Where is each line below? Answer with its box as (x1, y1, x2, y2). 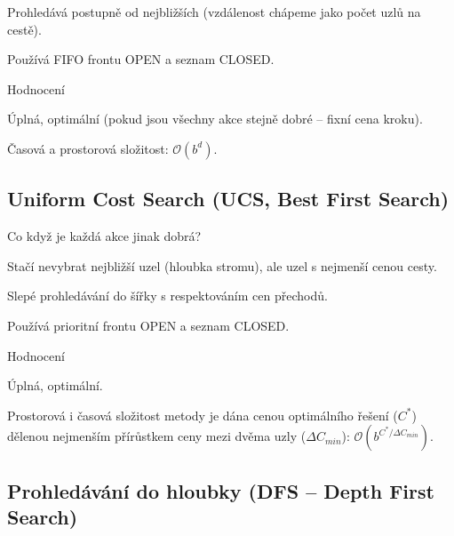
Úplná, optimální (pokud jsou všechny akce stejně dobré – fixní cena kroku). (7, 109, 423, 128)
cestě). (7, 20, 42, 38)
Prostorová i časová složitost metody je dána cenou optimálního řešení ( (7, 405, 398, 424)
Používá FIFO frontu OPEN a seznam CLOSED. (7, 50, 275, 68)
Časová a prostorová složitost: (7, 139, 169, 157)
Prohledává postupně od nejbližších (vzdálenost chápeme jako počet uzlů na (7, 3, 421, 20)
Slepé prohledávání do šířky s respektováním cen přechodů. (7, 286, 328, 305)
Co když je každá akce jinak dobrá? (7, 227, 202, 245)
